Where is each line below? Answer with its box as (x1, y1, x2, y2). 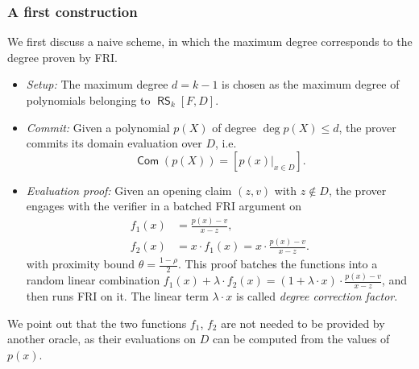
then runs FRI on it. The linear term (26, 288, 209, 305)
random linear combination (26, 272, 160, 288)
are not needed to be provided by (221, 314, 385, 331)
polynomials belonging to (26, 92, 151, 108)
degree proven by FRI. (7, 48, 118, 65)
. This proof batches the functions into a (178, 255, 378, 272)
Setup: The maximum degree (26, 76, 168, 93)
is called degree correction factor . (236, 288, 398, 305)
